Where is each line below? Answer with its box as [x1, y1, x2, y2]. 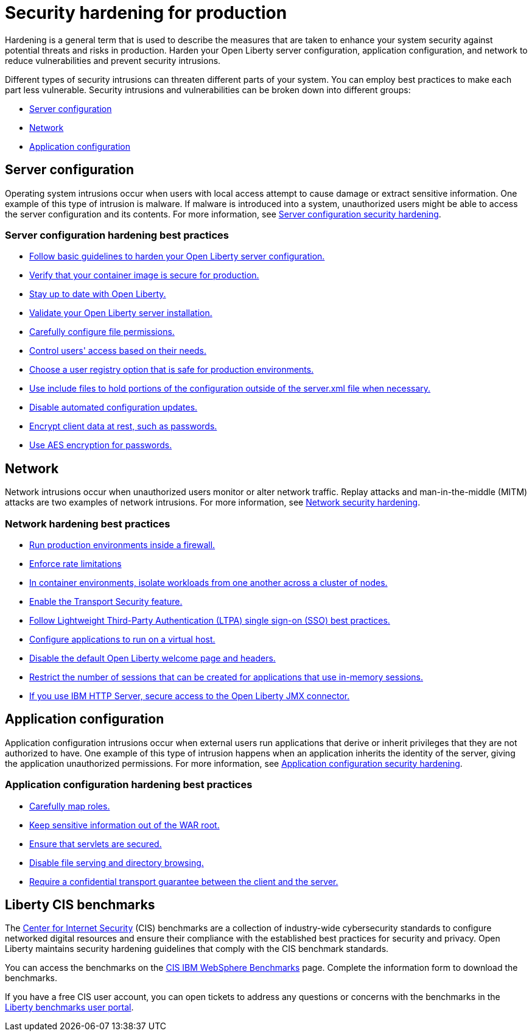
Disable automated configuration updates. [29, 402, 198, 413]
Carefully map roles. [29, 800, 110, 811]
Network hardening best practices [5, 517, 170, 530]
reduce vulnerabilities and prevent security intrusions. [5, 55, 221, 66]
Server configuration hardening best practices [5, 228, 229, 241]
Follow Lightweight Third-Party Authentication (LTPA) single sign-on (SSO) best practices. [29, 615, 390, 625]
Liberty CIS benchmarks [5, 897, 155, 912]
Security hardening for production [5, 2, 287, 23]
